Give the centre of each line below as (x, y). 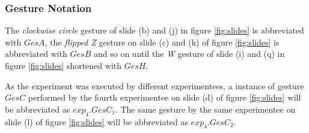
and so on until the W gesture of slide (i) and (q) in (189, 54)
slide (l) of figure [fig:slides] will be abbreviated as (96, 121)
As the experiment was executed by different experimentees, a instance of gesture (154, 85)
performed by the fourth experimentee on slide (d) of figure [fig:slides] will (164, 97)
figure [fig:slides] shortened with (63, 65)
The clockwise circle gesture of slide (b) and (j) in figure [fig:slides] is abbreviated (154, 30)
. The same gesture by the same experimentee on (205, 109)
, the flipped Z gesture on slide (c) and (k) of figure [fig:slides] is (162, 42)
